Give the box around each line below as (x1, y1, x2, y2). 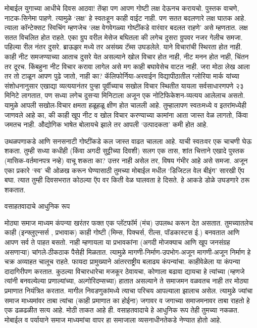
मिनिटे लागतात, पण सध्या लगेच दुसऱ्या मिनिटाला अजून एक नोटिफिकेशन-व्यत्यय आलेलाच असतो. (4, 90, 245, 100)
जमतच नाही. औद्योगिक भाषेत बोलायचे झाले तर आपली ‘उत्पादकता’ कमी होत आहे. (4, 119, 208, 130)
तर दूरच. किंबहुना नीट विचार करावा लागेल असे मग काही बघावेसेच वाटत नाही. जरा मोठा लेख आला (4, 61, 250, 71)
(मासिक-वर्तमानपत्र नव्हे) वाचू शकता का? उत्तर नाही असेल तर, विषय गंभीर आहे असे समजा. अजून (4, 155, 248, 165)
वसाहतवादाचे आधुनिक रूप (4, 201, 70, 211)
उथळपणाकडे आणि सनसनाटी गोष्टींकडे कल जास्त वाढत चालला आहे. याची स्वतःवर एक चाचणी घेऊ (4, 136, 252, 146)
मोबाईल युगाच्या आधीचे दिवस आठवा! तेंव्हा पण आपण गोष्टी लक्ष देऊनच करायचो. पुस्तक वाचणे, (4, 3, 239, 13)
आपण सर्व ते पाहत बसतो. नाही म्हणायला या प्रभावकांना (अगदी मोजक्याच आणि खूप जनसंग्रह (4, 237, 230, 247)
